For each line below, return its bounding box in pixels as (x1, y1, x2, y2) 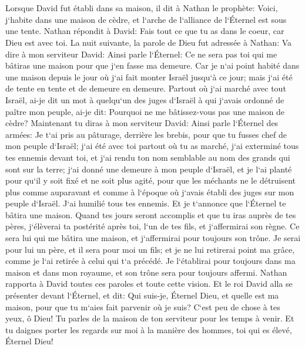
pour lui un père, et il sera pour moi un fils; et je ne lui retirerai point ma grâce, (5, 243, 295, 255)
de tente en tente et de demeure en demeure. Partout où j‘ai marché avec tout (5, 82, 286, 94)
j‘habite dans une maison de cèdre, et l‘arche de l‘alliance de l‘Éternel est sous (5, 13, 287, 25)
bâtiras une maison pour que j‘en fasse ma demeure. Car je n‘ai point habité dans (5, 59, 300, 72)
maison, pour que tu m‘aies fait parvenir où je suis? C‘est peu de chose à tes (5, 300, 280, 313)
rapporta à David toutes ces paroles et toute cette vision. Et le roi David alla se (5, 277, 293, 290)
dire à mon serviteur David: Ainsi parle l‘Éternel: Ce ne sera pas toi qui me (5, 48, 277, 60)
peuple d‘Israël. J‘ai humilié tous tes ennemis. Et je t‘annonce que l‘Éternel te (5, 197, 286, 209)
